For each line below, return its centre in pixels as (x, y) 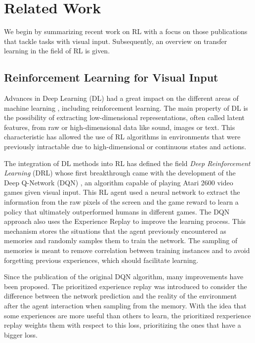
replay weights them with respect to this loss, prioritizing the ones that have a (123, 325)
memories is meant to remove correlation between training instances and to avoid (127, 250)
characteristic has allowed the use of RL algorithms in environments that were (122, 137)
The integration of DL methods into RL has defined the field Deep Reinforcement (127, 163)
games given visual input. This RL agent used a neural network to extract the (122, 192)
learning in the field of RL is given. (57, 51)
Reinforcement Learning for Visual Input (111, 77)
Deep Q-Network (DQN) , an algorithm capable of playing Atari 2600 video (119, 182)
